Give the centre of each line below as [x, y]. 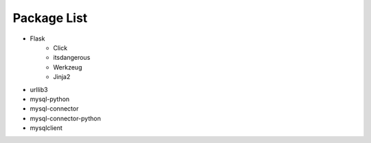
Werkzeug [68, 67]
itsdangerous [72, 58]
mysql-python [50, 99]
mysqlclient [46, 128]
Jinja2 [62, 77]
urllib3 [39, 89]
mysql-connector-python [65, 118]
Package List [50, 18]
